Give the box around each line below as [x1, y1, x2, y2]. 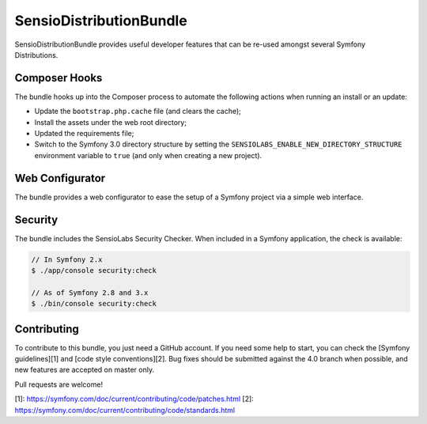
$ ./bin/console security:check [31, 299, 157, 309]
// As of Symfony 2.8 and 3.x [31, 288, 149, 297]
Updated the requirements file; [34, 129, 134, 138]
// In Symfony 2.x [31, 255, 103, 264]
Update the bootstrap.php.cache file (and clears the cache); [34, 107, 241, 116]
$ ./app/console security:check [31, 266, 157, 274]
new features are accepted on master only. [14, 365, 154, 375]
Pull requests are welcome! [14, 380, 103, 389]
